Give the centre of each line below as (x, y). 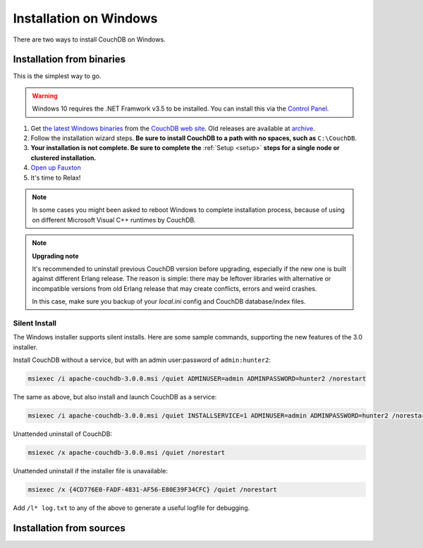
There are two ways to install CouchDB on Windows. (89, 39)
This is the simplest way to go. (57, 76)
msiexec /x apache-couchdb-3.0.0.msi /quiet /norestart (127, 452)
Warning (45, 96)
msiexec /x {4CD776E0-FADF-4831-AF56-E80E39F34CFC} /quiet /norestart (153, 489)
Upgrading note (55, 256)
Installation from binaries (69, 60)
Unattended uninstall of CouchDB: (63, 434)
